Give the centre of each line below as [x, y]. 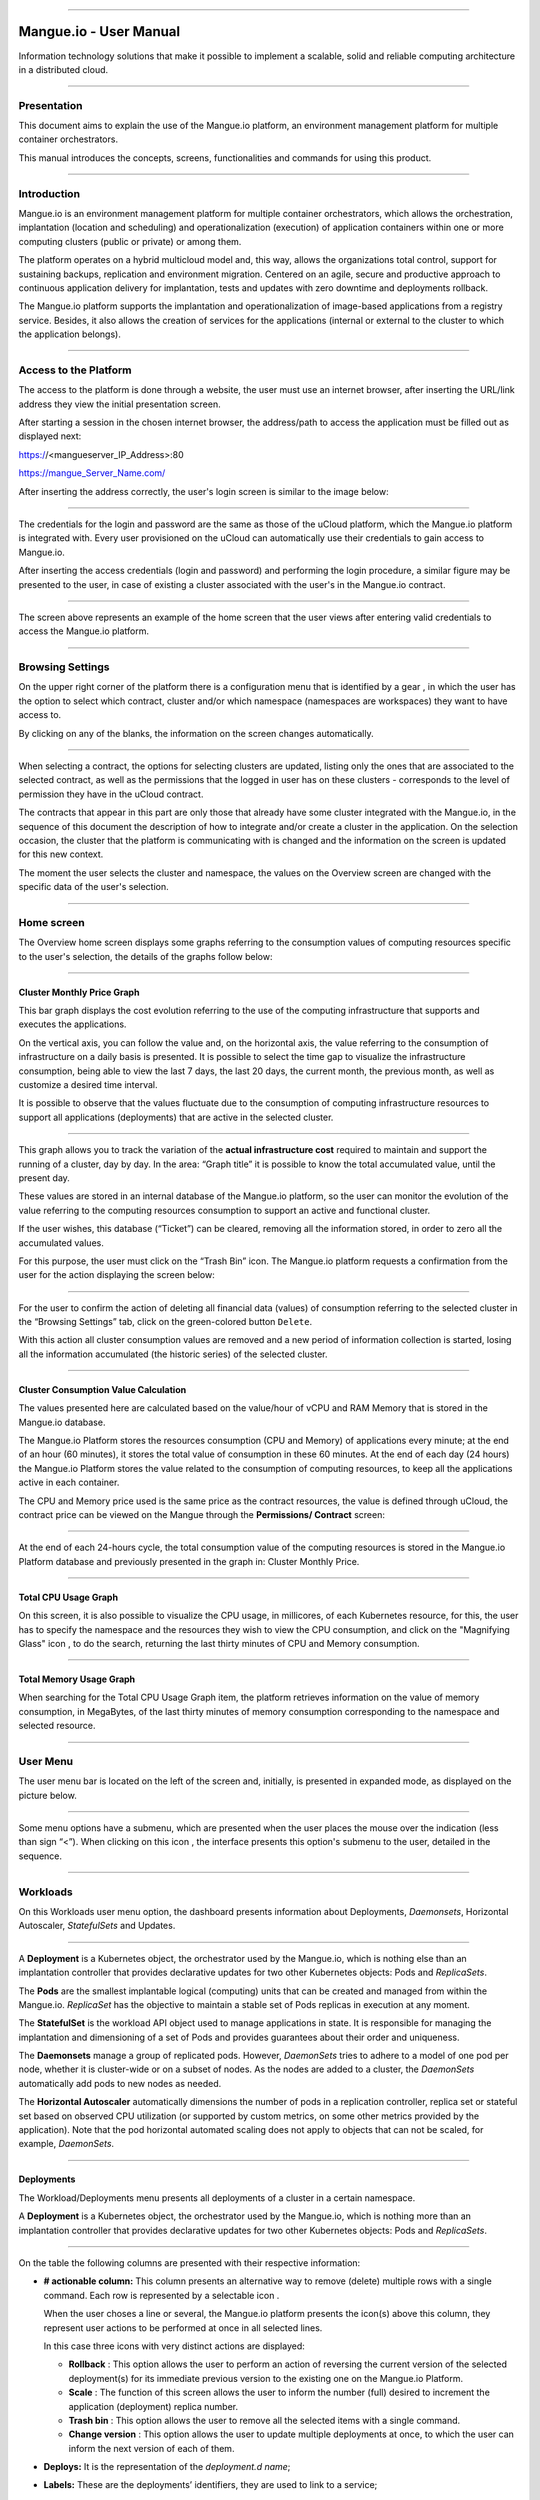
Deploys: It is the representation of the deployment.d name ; [167, 2467]
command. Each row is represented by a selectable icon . [161, 2295]
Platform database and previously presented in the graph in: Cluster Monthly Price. [189, 1561]
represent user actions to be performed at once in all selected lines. [183, 2327]
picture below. [47, 1795]
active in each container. [69, 1482]
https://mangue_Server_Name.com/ [92, 473]
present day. [44, 1177]
